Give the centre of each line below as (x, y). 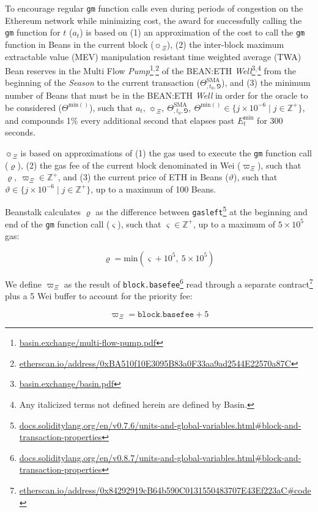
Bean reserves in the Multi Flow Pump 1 (79, 70)
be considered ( (34, 107)
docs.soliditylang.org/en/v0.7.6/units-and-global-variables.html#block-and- (160, 425)
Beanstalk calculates (43, 211)
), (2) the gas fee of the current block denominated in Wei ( (129, 165)
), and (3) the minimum (266, 82)
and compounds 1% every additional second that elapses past (120, 120)
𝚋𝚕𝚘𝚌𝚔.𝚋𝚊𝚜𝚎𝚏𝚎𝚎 (166, 314)
